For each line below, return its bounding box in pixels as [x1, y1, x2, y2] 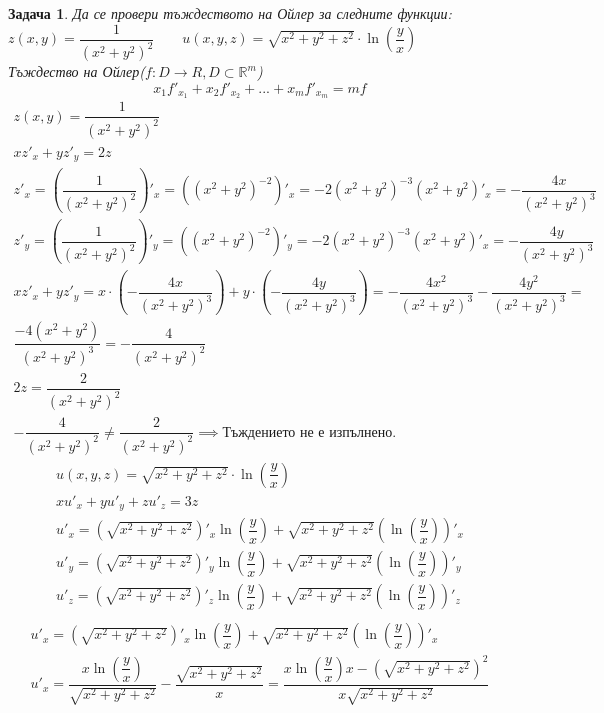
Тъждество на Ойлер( [8, 61, 146, 81]
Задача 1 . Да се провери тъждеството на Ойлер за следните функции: [8, 3, 452, 23]
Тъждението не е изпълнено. [222, 425, 397, 440]
